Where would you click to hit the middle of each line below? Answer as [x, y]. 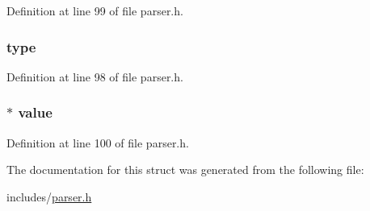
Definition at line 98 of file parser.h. [95, 76]
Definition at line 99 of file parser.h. [95, 10]
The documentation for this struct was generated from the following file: [185, 170]
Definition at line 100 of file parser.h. [98, 142]
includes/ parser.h [49, 196]
